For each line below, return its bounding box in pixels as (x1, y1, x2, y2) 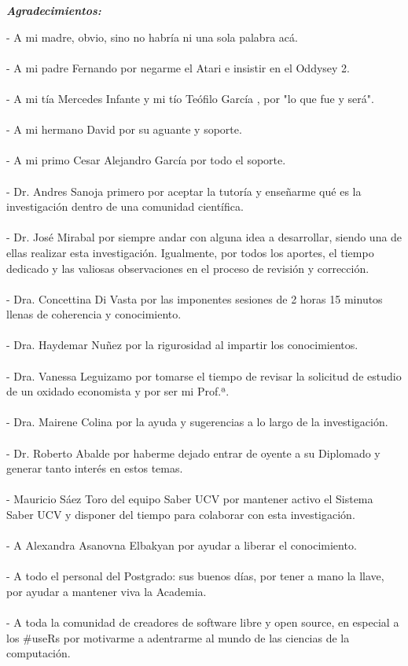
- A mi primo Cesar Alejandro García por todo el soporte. (6, 152, 286, 168)
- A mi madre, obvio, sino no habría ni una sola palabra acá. (6, 28, 298, 45)
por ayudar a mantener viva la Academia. (6, 583, 207, 599)
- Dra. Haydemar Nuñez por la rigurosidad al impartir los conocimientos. (6, 337, 358, 353)
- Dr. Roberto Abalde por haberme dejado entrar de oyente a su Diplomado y (6, 444, 380, 461)
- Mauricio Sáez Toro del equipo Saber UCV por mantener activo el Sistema (6, 491, 373, 507)
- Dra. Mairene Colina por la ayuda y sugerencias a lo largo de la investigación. (6, 414, 388, 430)
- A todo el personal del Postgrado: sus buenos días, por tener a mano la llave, (6, 568, 384, 584)
